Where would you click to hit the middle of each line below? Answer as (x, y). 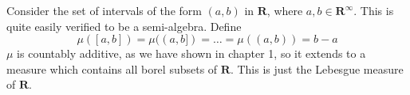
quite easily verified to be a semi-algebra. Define (124, 26)
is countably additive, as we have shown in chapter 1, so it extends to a (191, 53)
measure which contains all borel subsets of (112, 68)
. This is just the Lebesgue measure (317, 68)
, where (285, 10)
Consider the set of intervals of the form (104, 10)
